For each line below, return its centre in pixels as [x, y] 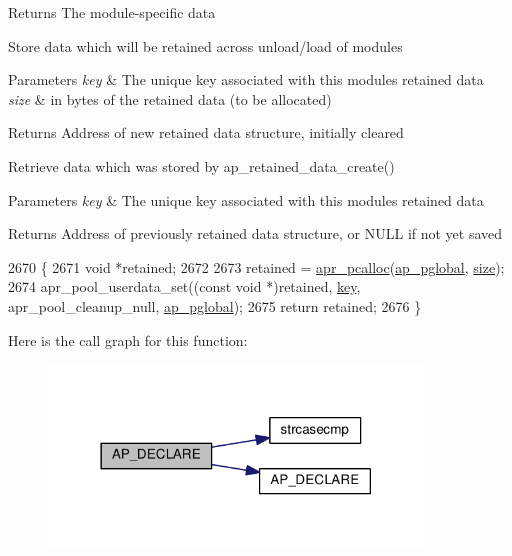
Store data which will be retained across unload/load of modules [205, 45]
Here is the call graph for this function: [128, 339]
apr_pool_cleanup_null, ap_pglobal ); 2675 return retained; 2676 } [215, 305]
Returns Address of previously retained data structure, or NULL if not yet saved [255, 233]
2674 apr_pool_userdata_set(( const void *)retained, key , [184, 286]
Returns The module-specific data [112, 12]
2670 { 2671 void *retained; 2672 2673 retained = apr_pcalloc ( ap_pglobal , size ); [256, 266]
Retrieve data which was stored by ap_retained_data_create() [201, 165]
